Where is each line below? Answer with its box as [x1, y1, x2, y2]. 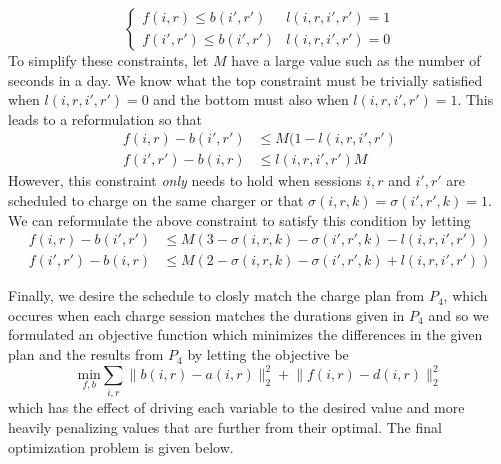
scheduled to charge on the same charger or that [8, 190, 304, 211]
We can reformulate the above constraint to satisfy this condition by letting [8, 209, 471, 230]
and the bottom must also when [153, 89, 349, 110]
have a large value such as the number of [231, 50, 481, 70]
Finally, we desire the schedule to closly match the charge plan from [8, 285, 425, 306]
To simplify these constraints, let [8, 50, 209, 70]
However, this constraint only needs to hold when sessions [8, 170, 362, 191]
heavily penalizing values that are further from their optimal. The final [8, 417, 442, 438]
